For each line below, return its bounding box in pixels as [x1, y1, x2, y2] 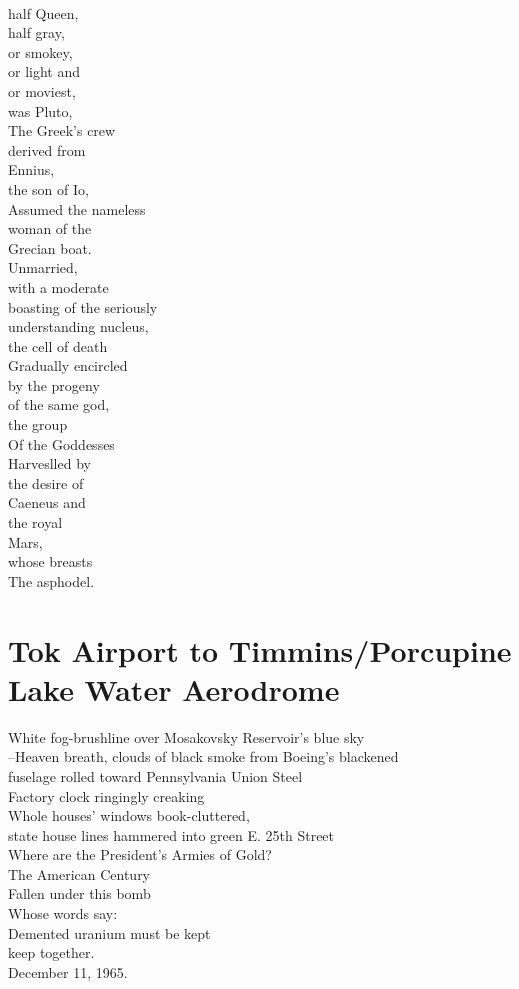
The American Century [8, 863, 151, 884]
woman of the [8, 218, 92, 239]
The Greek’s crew [8, 120, 116, 141]
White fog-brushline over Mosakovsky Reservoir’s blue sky [8, 726, 365, 747]
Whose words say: [8, 903, 118, 924]
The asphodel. [8, 570, 95, 591]
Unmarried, [8, 257, 78, 278]
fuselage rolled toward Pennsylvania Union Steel [8, 765, 303, 786]
